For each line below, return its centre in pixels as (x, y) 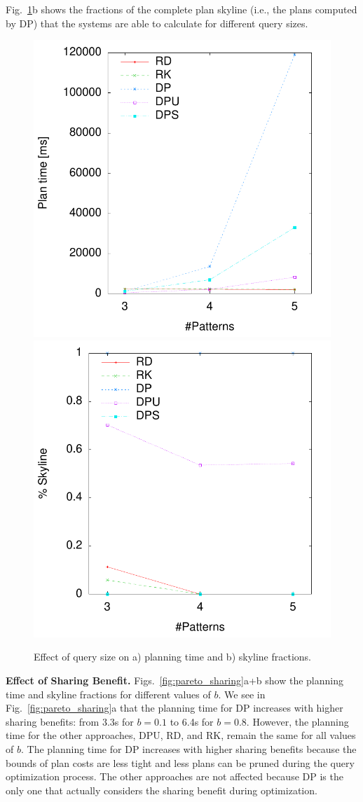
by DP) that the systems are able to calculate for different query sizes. (157, 23)
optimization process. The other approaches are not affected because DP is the (174, 776)
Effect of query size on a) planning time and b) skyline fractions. (173, 657)
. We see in (242, 694)
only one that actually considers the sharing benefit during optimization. (162, 790)
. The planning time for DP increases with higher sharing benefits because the (189, 748)
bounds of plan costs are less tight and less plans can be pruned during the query (180, 762)
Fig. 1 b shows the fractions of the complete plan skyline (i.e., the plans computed (181, 9)
